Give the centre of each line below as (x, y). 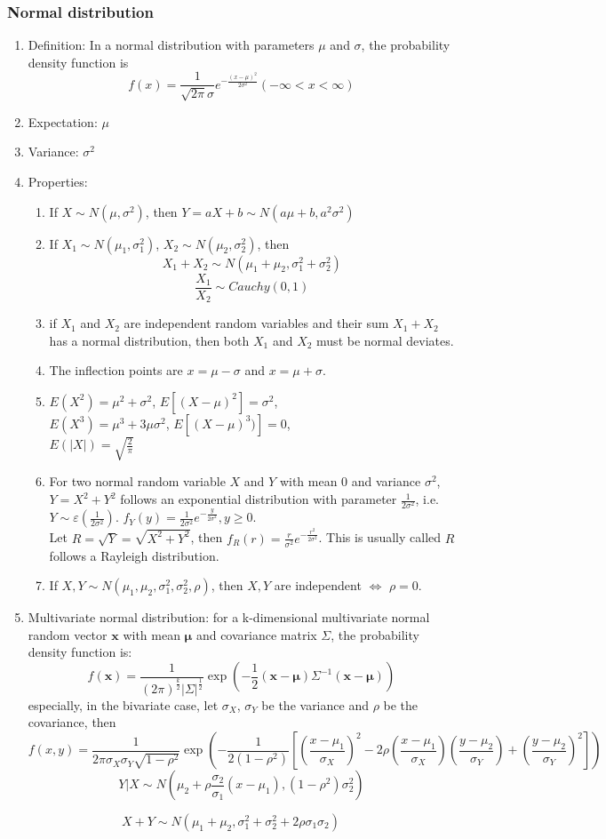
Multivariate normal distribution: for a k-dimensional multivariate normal (229, 617)
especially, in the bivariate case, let (123, 704)
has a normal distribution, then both (149, 340)
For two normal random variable (137, 481)
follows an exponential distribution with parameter (259, 499)
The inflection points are (116, 370)
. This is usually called (380, 537)
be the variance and (315, 704)
